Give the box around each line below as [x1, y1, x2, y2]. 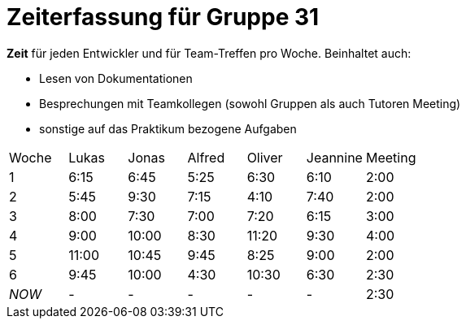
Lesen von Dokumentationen [39, 71, 193, 85]
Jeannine [306, 149, 363, 166]
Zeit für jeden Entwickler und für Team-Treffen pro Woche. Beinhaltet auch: [7, 45, 412, 60]
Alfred [187, 149, 225, 166]
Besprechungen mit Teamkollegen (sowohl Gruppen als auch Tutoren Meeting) [39, 96, 461, 110]
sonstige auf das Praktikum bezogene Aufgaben [39, 121, 297, 136]
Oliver [246, 149, 283, 166]
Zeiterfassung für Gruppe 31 [7, 3, 320, 31]
